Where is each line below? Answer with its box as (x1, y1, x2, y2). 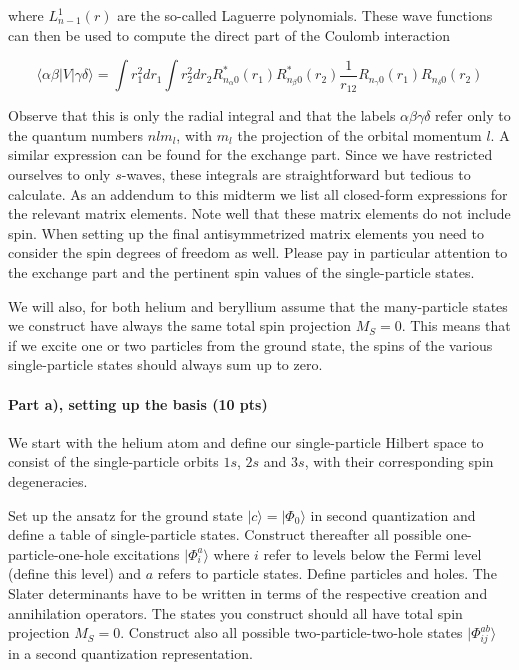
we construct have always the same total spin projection (8, 315, 351, 336)
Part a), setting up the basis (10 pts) (8, 393, 268, 414)
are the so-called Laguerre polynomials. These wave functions (117, 5, 493, 25)
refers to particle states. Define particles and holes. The (157, 563, 497, 584)
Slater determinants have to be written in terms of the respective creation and (8, 582, 488, 603)
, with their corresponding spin (304, 451, 494, 472)
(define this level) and (8, 563, 142, 584)
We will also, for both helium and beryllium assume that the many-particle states (8, 295, 508, 316)
